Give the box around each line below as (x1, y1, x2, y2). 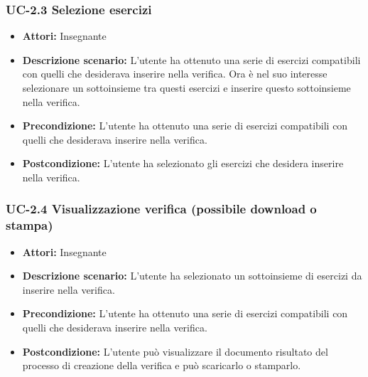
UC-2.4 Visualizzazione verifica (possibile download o (6, 200, 317, 218)
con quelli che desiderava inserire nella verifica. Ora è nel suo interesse (22, 66, 328, 81)
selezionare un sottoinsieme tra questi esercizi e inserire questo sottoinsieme (22, 80, 351, 95)
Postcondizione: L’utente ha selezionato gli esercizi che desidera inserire (22, 156, 344, 171)
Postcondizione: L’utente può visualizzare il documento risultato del (22, 344, 328, 359)
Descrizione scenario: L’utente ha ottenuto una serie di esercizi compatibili (22, 52, 361, 67)
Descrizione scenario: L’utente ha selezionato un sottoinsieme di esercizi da (22, 268, 362, 283)
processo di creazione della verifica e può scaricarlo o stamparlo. (22, 358, 301, 373)
